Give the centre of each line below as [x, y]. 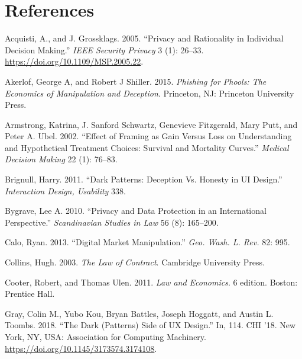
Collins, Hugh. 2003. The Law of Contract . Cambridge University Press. [135, 262]
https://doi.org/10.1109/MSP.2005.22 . [74, 61]
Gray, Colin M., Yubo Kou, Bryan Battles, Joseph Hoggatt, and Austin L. [139, 313]
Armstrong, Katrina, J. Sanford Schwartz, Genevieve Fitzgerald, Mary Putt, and [151, 124]
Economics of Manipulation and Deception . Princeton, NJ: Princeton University [150, 93]
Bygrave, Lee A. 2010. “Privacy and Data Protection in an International [136, 211]
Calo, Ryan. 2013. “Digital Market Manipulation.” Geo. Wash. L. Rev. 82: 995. [147, 242]
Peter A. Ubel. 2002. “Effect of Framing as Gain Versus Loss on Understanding [148, 136]
